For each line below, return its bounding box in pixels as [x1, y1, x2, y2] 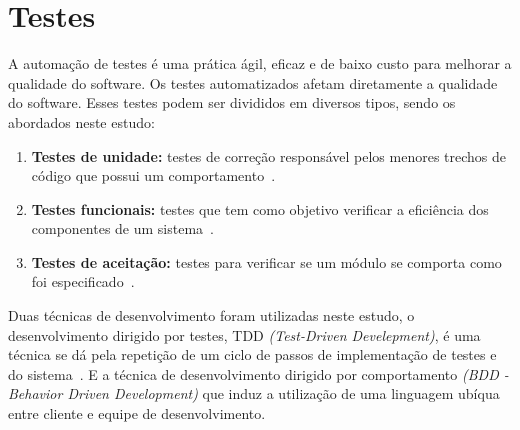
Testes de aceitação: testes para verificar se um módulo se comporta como [31, 251, 502, 272]
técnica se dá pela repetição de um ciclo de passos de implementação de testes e [8, 344, 497, 365]
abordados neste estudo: [8, 111, 155, 132]
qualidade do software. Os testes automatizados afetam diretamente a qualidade [8, 72, 498, 93]
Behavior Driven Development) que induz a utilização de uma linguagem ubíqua [8, 383, 500, 404]
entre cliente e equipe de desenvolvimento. [8, 403, 266, 424]
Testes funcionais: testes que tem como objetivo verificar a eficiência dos [31, 198, 489, 219]
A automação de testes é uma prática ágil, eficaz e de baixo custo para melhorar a [8, 53, 512, 74]
